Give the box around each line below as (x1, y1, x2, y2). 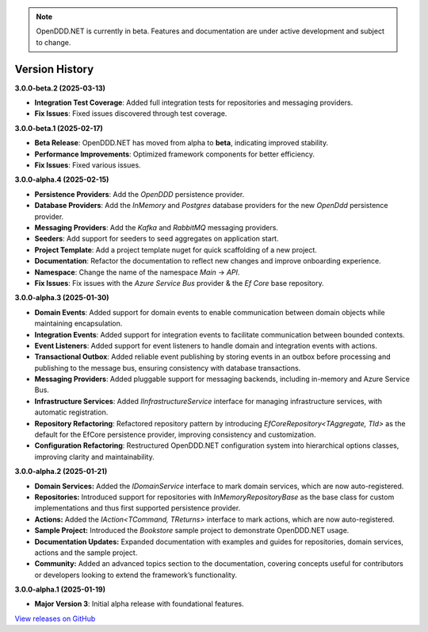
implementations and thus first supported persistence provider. (34, 503, 241, 513)
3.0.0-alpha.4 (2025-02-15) (14, 175, 109, 184)
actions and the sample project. (34, 548, 138, 557)
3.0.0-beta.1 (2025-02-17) (14, 123, 103, 133)
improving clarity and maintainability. (34, 452, 155, 461)
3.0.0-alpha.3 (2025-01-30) (14, 293, 109, 303)
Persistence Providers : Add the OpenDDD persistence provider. (34, 189, 245, 198)
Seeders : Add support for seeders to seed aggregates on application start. (34, 234, 279, 244)
